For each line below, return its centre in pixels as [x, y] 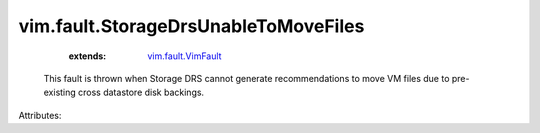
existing [60, 92]
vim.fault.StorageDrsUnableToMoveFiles [191, 26]
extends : [87, 56]
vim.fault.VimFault [184, 56]
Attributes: [40, 115]
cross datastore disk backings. [141, 92]
